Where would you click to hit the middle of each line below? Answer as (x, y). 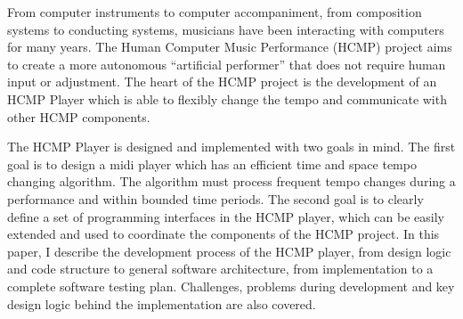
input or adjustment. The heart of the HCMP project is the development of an (222, 82)
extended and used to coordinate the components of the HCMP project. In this (223, 234)
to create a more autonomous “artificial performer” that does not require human (227, 64)
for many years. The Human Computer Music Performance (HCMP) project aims (230, 47)
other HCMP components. (79, 116)
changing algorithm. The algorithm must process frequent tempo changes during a (231, 181)
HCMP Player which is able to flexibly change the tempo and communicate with (227, 98)
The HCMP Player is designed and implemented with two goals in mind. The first (231, 147)
